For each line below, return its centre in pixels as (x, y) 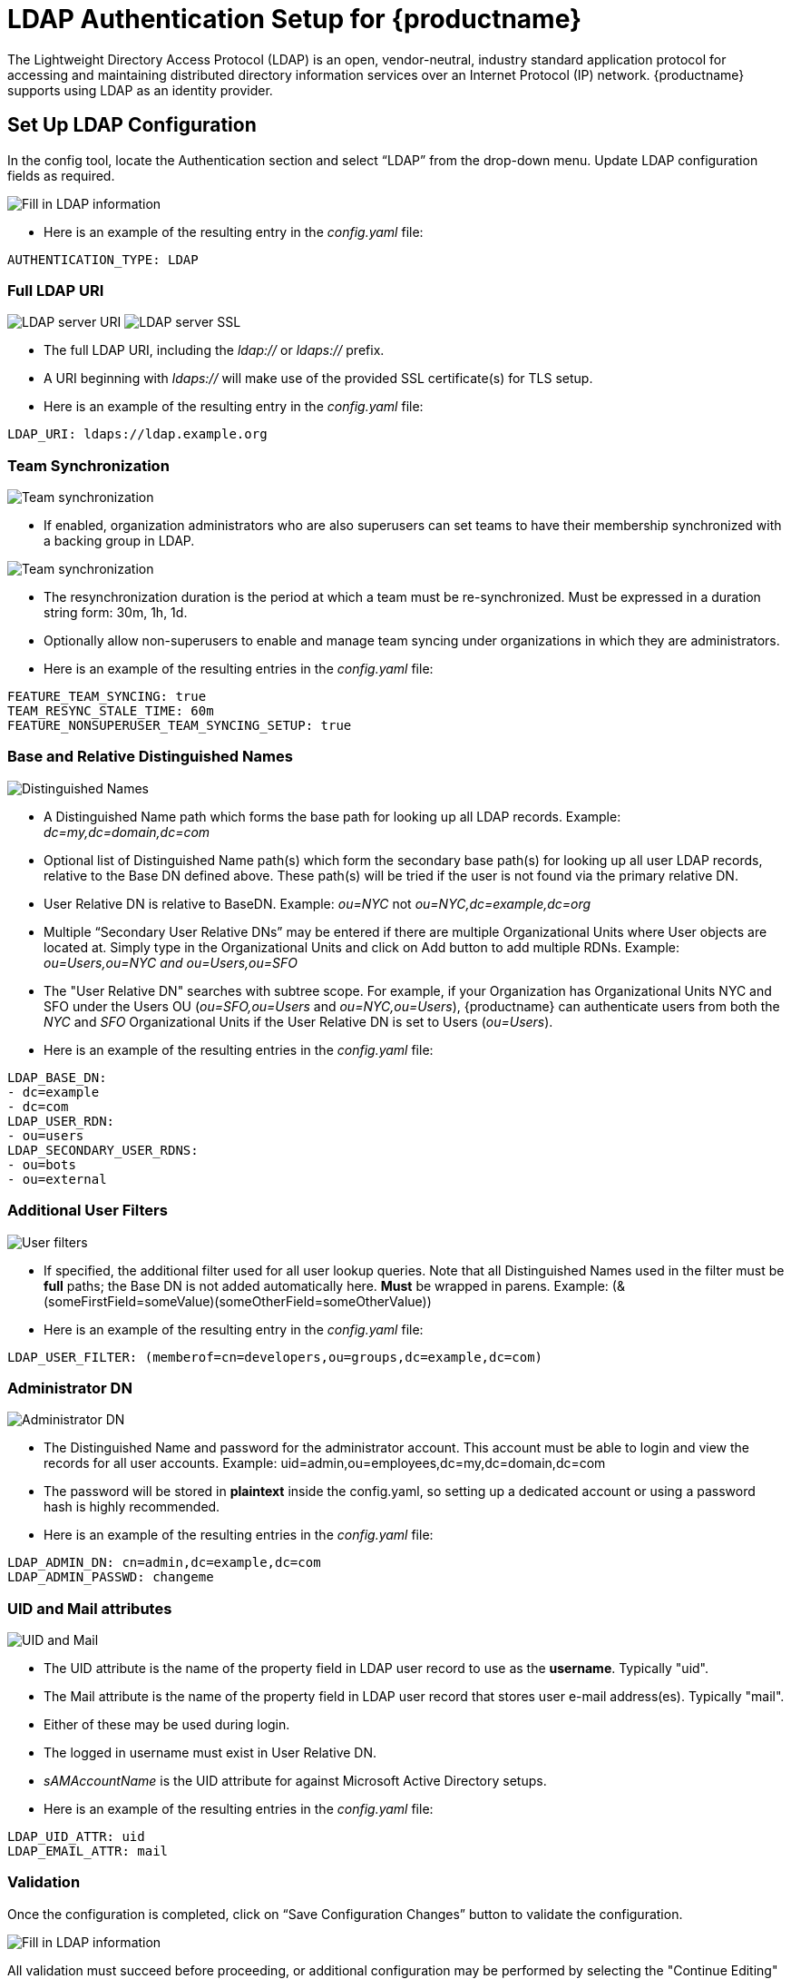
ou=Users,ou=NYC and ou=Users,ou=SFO (171, 962)
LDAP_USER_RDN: (61, 1121)
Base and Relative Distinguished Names (150, 757)
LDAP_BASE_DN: (57, 1077)
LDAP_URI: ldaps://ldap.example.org (137, 434)
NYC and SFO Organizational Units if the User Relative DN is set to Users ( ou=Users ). (298, 1021)
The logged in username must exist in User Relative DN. (210, 1753)
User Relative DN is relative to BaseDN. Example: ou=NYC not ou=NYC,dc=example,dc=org (317, 903)
